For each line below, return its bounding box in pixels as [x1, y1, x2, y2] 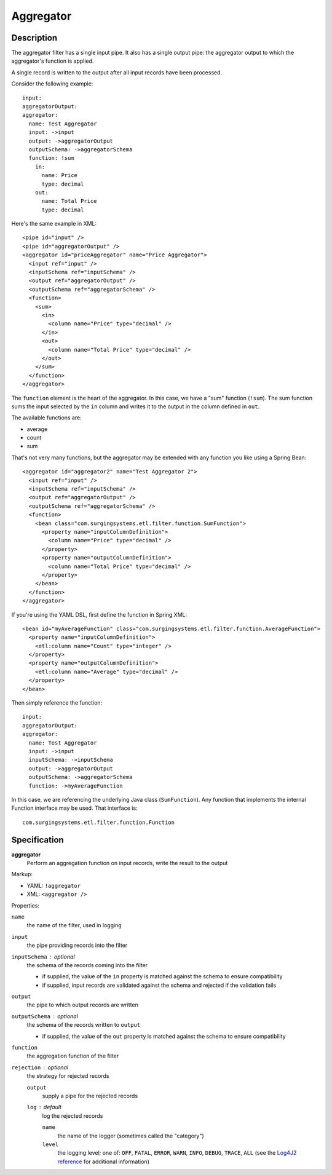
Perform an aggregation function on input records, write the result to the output [26, 860, 228, 866]
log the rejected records [42, 1112, 103, 1119]
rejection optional [11, 1064, 69, 1071]
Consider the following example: [11, 80, 93, 87]
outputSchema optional [11, 1012, 78, 1020]
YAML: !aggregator [26, 882, 81, 889]
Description [11, 33, 58, 43]
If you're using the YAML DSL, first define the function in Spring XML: [11, 611, 188, 618]
